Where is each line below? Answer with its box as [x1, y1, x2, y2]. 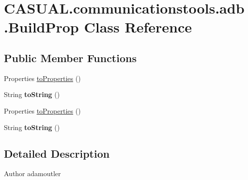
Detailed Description [4, 146, 110, 161]
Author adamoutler [4, 168, 61, 179]
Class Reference [84, 17, 192, 37]
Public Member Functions [4, 50, 137, 65]
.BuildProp [4, 17, 79, 37]
